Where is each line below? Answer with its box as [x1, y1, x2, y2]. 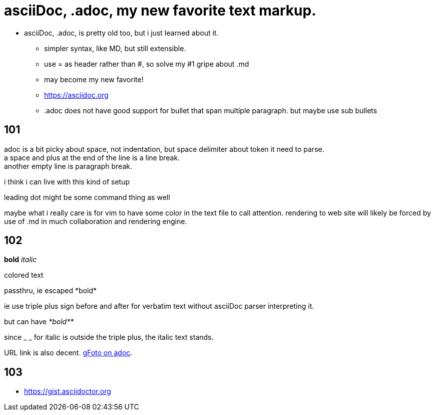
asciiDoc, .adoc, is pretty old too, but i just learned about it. [24, 28, 219, 37]
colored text [4, 271, 44, 280]
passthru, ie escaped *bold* [4, 286, 97, 295]
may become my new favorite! [44, 75, 144, 84]
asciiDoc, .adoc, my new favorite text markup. [4, 2, 316, 19]
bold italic [4, 255, 37, 264]
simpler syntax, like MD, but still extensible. [44, 44, 186, 53]
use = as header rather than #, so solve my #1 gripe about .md [44, 59, 249, 68]
